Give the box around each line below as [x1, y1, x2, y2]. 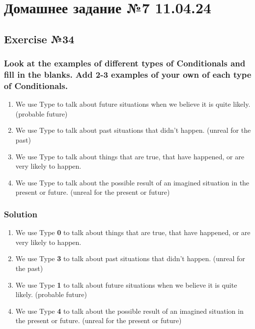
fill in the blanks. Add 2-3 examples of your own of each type [4, 68, 252, 80]
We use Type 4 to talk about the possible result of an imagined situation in [15, 305, 244, 316]
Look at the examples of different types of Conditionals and [4, 57, 246, 69]
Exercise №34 [4, 31, 75, 46]
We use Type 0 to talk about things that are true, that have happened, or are [15, 227, 251, 238]
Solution [4, 208, 37, 220]
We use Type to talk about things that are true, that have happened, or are [15, 151, 244, 161]
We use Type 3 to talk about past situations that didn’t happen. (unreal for [15, 253, 245, 264]
